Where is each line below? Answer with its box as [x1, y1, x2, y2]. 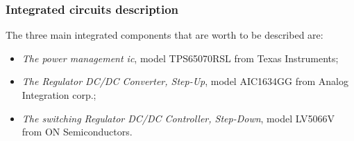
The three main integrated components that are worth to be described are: [6, 28, 323, 42]
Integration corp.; [22, 88, 96, 102]
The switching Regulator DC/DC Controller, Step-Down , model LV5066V [22, 111, 335, 125]
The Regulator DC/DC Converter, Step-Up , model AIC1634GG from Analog [22, 74, 348, 88]
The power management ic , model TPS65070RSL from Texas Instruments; [22, 50, 339, 65]
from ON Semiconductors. [22, 124, 133, 139]
